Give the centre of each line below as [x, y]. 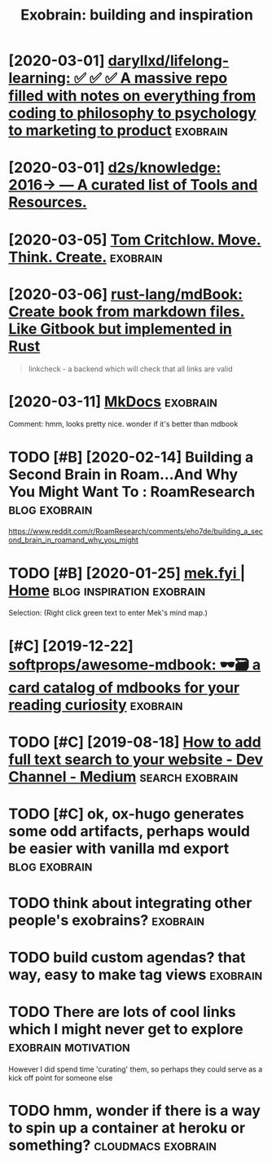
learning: [39, 78]
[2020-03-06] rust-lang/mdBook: [125, 294]
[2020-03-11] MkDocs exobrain [113, 401]
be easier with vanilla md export [119, 848]
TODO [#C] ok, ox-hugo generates [126, 814]
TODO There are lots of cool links [122, 1012]
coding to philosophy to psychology [132, 114]
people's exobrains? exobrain [107, 921]
